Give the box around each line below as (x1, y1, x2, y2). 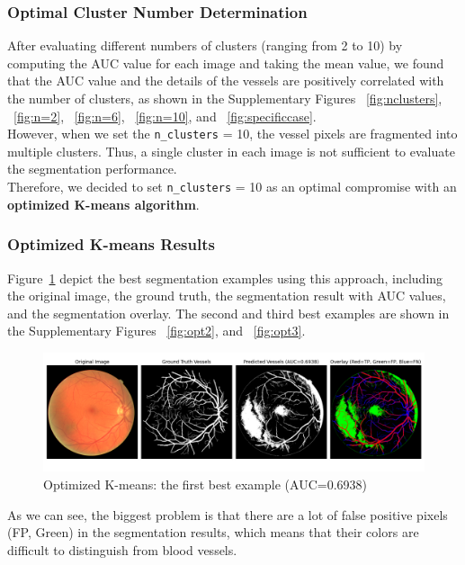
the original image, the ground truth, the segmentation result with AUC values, (7, 286, 446, 305)
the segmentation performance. (7, 159, 177, 178)
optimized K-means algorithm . (7, 194, 200, 213)
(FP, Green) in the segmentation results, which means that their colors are (7, 523, 419, 542)
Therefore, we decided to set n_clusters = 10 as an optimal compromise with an (7, 177, 457, 196)
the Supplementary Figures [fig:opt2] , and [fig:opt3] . (7, 321, 306, 340)
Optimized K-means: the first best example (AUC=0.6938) (43, 474, 367, 493)
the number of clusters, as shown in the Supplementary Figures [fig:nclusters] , (7, 89, 443, 107)
